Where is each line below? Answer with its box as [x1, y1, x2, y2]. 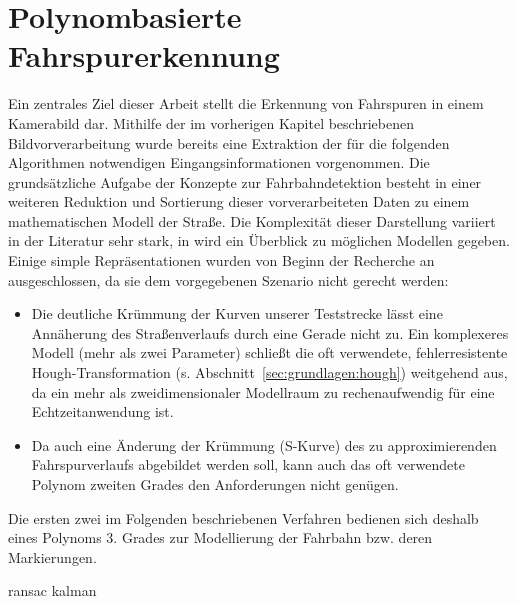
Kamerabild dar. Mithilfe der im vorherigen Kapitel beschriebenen [8, 112, 414, 133]
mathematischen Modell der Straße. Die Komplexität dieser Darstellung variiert [8, 210, 496, 231]
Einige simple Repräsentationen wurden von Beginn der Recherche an [8, 250, 435, 271]
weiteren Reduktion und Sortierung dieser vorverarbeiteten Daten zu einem [8, 191, 470, 212]
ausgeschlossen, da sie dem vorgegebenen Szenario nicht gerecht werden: [8, 269, 449, 290]
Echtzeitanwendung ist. [31, 401, 174, 422]
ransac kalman [8, 580, 97, 601]
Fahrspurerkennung [8, 35, 280, 76]
